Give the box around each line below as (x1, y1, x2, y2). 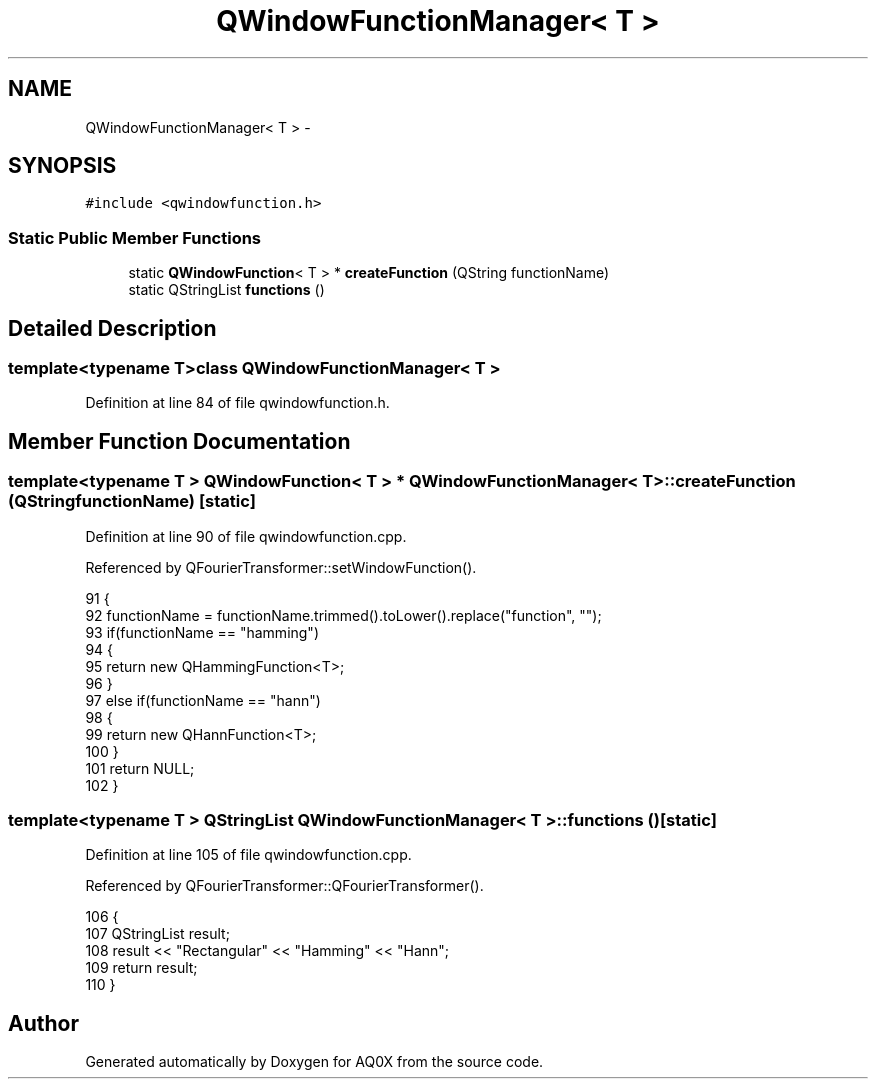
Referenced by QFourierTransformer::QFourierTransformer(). (85, 877, 484, 895)
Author (8, 1010, 79, 1036)
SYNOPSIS (8, 153, 117, 179)
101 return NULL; (85, 759, 195, 777)
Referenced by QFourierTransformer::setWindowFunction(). (85, 558, 477, 576)
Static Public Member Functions (8, 227, 262, 248)
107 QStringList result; (85, 925, 230, 943)
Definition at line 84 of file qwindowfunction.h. (85, 394, 390, 412)
